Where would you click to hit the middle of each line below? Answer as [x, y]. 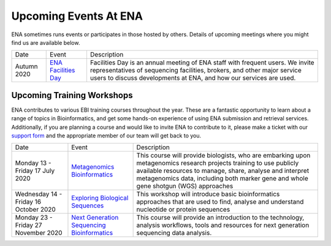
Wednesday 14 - [39, 194]
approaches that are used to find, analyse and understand [220, 202]
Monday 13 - [33, 163]
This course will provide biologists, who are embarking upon [223, 155]
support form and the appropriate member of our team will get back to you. [106, 136]
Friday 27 [29, 225]
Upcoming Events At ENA [77, 16]
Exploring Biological [100, 198]
